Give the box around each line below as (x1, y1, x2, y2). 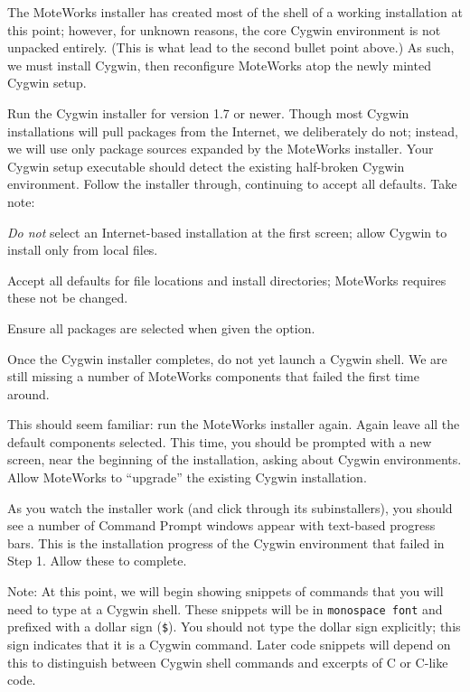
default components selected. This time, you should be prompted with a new (7, 432, 432, 451)
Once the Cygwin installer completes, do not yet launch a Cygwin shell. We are (7, 349, 447, 368)
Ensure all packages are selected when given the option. (7, 318, 315, 337)
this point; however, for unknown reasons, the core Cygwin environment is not (7, 20, 441, 39)
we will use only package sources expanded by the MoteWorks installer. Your (7, 139, 434, 158)
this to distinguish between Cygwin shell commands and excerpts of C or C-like (7, 652, 448, 671)
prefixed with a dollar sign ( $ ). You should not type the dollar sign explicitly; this (7, 617, 461, 636)
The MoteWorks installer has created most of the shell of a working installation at (7, 3, 463, 21)
